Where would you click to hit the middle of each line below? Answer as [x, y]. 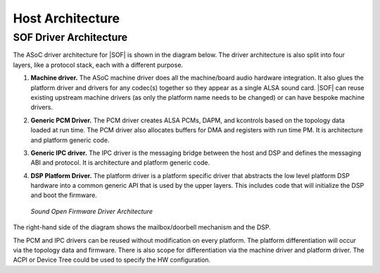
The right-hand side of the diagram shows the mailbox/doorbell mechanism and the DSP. [142, 227]
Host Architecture [66, 18]
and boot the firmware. [64, 195]
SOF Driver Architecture [70, 37]
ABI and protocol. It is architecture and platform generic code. [120, 163]
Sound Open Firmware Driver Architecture [91, 211]
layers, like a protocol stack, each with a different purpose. [98, 65]
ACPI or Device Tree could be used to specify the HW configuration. [112, 260]
